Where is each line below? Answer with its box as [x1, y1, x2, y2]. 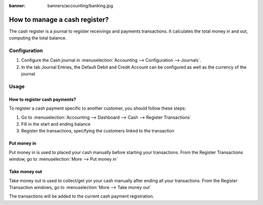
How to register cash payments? [9, 96, 76, 102]
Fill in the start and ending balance [21, 121, 91, 127]
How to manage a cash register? [9, 15, 109, 24]
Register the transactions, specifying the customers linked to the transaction [21, 128, 175, 134]
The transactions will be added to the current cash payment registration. [9, 193, 154, 199]
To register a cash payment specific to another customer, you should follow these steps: [9, 105, 186, 112]
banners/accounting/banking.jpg [47, 3, 113, 8]
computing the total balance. [9, 35, 67, 41]
